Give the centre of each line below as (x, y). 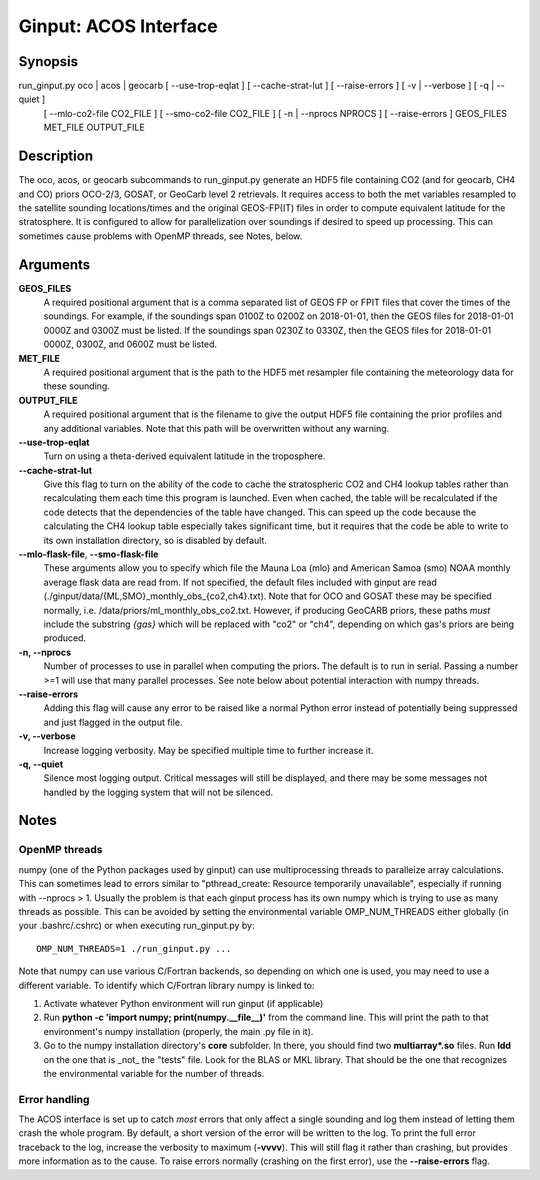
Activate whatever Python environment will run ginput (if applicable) (183, 1003)
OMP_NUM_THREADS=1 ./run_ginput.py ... (134, 948)
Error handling (54, 1099)
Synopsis (48, 61)
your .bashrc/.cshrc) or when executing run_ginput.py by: (136, 926)
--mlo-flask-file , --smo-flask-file (88, 554)
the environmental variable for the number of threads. (154, 1073)
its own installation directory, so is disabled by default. (155, 540)
